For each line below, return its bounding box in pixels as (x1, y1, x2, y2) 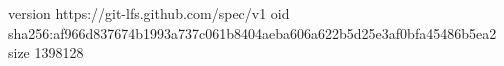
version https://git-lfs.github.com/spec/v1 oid (8, 3, 290, 23)
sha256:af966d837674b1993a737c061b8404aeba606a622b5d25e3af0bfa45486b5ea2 (8, 22, 497, 43)
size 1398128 (8, 42, 84, 63)
